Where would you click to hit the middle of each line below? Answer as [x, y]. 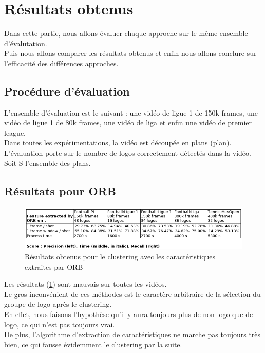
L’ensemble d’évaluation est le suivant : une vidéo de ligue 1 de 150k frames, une [131, 112]
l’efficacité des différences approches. [61, 63]
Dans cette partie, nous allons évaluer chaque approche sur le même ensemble [126, 33]
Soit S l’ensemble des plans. [48, 163]
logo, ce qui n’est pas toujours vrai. [60, 324]
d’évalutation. [26, 43]
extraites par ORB [54, 266]
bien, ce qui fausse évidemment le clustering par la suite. [93, 344]
